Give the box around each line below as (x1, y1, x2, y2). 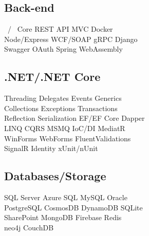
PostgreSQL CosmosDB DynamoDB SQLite (4, 202, 143, 212)
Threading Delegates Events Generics (4, 93, 122, 103)
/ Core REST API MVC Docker (7, 24, 113, 34)
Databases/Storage (4, 168, 106, 184)
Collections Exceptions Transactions (4, 102, 118, 113)
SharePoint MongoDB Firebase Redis (4, 212, 122, 223)
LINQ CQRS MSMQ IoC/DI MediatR (4, 122, 125, 133)
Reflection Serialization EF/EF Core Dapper (4, 113, 145, 123)
